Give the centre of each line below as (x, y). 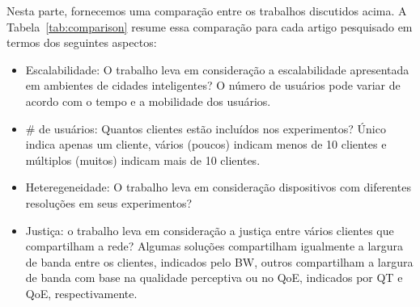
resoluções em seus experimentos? (109, 202)
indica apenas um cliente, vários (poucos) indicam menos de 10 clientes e (206, 144)
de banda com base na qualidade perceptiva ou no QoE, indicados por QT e (214, 278)
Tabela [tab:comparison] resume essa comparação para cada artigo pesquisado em (210, 26)
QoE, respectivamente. (81, 293)
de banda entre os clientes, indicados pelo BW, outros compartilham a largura (219, 261)
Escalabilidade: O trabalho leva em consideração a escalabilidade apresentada (217, 69)
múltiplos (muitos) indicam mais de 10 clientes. (143, 160)
